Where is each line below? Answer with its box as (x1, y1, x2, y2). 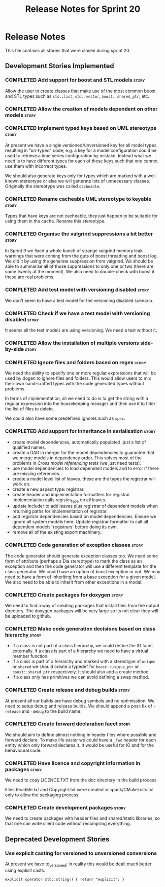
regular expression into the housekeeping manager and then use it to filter (5, 401, 156, 407)
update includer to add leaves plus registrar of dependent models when (12, 503, 158, 509)
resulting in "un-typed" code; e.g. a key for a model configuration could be (5, 147, 157, 153)
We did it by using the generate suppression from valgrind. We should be (5, 258, 154, 264)
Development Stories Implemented (5, 62, 114, 70)
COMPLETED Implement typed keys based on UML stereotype (5, 125, 157, 132)
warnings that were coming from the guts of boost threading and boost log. (5, 253, 158, 259)
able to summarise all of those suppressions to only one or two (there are (5, 263, 154, 269)
